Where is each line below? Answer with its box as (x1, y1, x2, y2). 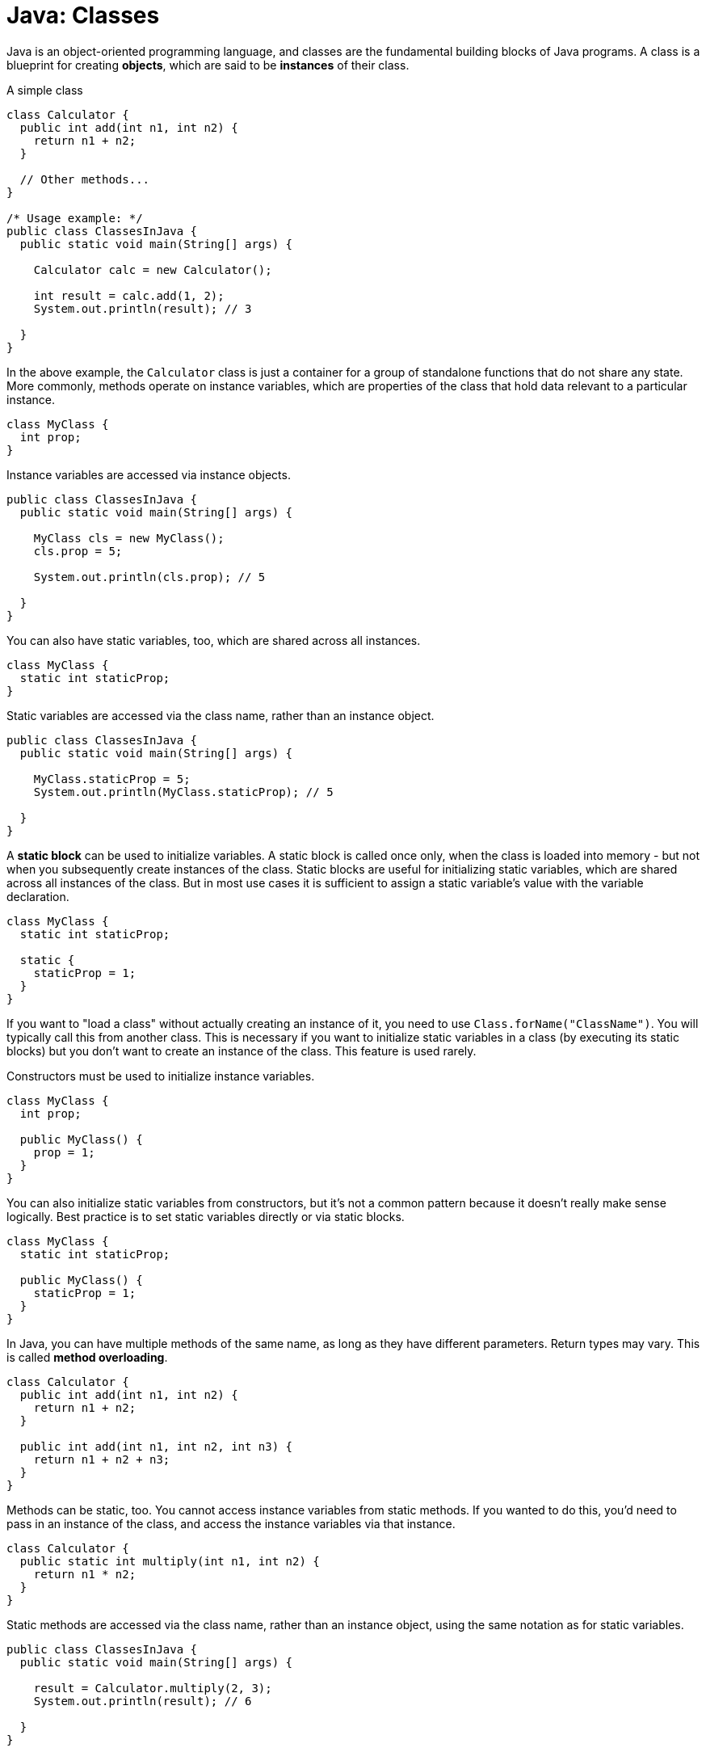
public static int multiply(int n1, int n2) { (19, 1554, 320, 1568)
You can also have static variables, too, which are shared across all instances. (6, 633, 421, 647)
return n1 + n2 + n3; (33, 1452, 170, 1466)
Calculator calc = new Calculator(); (33, 263, 272, 276)
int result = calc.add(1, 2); (33, 288, 225, 302)
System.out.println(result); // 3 (33, 301, 252, 315)
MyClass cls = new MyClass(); (33, 531, 225, 545)
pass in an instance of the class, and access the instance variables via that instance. (6, 1516, 456, 1531)
